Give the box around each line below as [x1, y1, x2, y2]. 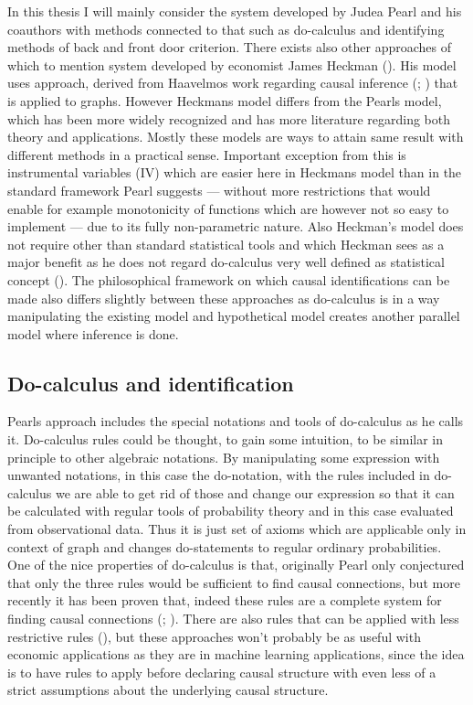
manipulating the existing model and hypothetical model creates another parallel [7, 306, 460, 326]
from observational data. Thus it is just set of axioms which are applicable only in [7, 519, 467, 539]
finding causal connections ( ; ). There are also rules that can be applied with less [7, 609, 459, 628]
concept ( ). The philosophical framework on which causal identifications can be [7, 270, 450, 289]
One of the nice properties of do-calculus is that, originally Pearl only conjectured [7, 555, 465, 574]
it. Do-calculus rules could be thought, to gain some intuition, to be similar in [7, 430, 443, 449]
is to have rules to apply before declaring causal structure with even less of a [7, 662, 436, 681]
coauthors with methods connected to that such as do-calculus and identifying [7, 19, 445, 38]
